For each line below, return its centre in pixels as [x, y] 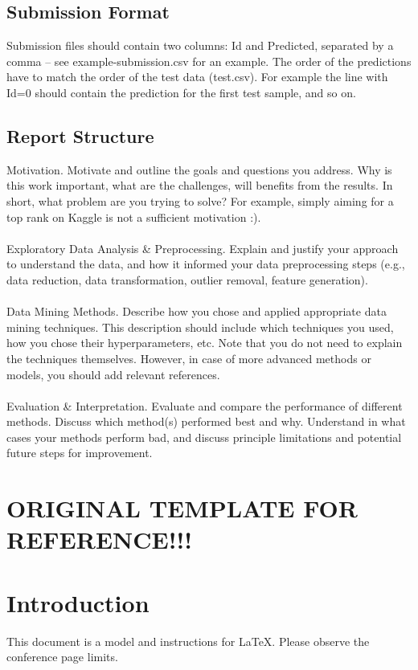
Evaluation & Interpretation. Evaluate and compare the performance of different [205, 405]
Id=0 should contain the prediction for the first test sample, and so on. [181, 92]
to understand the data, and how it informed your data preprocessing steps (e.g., [206, 264]
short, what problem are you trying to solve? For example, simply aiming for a [200, 200]
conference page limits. [62, 657]
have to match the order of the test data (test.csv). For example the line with [197, 77]
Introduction [78, 602]
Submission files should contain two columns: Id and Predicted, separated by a [200, 45]
